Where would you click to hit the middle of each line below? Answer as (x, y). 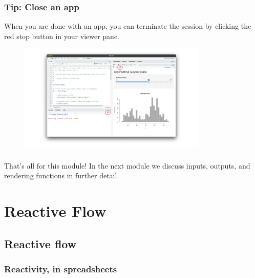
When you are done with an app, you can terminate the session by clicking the (128, 26)
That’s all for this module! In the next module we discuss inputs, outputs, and (127, 165)
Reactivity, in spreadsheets (61, 268)
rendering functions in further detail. (62, 175)
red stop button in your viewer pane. (62, 36)
